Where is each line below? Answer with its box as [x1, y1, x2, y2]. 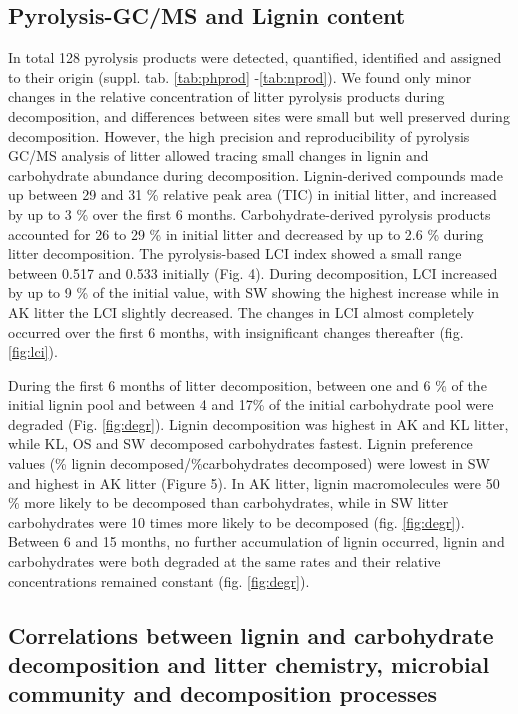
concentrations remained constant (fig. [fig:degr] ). [8, 570, 310, 591]
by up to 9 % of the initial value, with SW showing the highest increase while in [8, 282, 500, 303]
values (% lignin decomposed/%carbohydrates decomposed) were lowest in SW [8, 453, 490, 474]
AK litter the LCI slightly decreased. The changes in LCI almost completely [8, 301, 475, 322]
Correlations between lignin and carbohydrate [8, 619, 494, 650]
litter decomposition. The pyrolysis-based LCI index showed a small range [8, 243, 462, 264]
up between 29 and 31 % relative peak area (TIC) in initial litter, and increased [8, 184, 497, 205]
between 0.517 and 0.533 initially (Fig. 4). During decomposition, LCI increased [8, 262, 498, 283]
